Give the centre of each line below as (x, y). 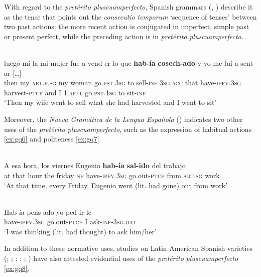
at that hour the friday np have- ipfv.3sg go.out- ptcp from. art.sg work (112, 175)
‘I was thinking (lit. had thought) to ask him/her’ (80, 231)
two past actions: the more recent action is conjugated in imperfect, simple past (127, 26)
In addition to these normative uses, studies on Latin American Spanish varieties (128, 248)
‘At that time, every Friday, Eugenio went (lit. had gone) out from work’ (116, 185)
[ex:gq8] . (17, 268)
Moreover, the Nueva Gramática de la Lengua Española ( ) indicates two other (123, 119)
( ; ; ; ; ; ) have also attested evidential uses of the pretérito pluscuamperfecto (121, 258)
